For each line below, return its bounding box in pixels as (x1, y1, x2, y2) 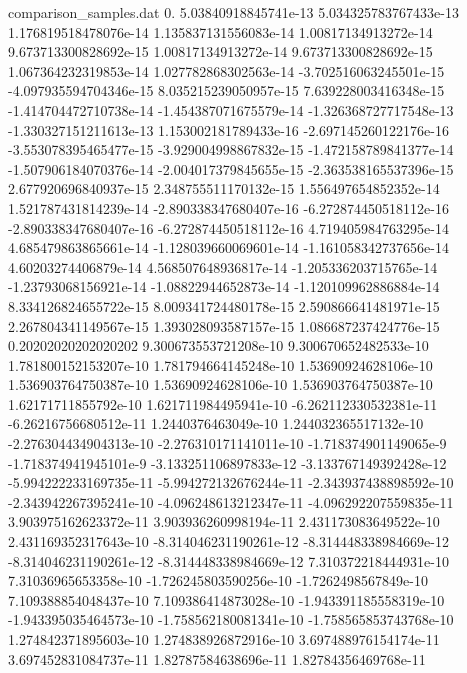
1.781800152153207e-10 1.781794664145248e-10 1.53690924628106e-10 (8, 354, 433, 375)
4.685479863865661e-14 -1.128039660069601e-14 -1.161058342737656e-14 (8, 237, 449, 258)
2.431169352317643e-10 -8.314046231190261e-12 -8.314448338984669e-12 (8, 531, 449, 552)
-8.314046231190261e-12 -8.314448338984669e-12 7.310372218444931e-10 (8, 550, 449, 571)
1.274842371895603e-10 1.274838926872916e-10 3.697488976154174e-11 (8, 629, 440, 649)
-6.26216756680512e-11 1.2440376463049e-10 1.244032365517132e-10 (8, 413, 424, 434)
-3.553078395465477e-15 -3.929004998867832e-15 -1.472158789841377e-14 (8, 139, 454, 160)
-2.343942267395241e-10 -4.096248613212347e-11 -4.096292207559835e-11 (8, 491, 454, 512)
